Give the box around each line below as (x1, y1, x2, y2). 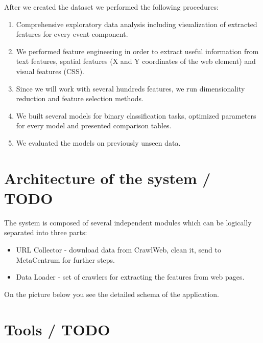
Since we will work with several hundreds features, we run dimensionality (16, 83, 245, 94)
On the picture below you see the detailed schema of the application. (4, 288, 219, 299)
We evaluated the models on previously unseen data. (16, 137, 181, 148)
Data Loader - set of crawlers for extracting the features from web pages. (16, 271, 245, 282)
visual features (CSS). (16, 65, 85, 76)
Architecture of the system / (4, 167, 211, 188)
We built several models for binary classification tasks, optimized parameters (16, 110, 256, 121)
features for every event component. (16, 29, 128, 39)
